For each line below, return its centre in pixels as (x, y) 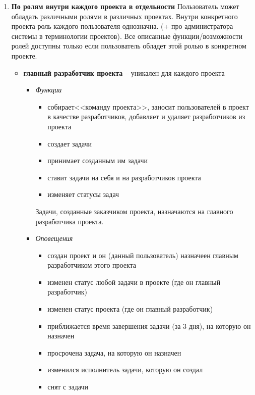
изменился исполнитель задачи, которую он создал (125, 369)
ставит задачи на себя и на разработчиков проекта (124, 177)
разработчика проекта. (70, 221)
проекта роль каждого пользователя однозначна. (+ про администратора (122, 26)
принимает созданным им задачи (98, 160)
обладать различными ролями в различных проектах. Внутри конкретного (124, 16)
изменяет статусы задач (83, 194)
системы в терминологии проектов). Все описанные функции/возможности (127, 36)
